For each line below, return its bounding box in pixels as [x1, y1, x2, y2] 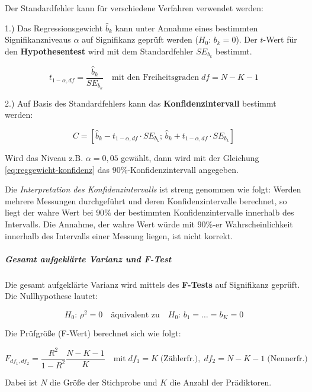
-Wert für [263, 33, 297, 46]
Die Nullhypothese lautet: [5, 290, 98, 302]
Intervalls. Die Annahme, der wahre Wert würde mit [5, 217, 195, 230]
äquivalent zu [111, 310, 160, 319]
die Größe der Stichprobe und [50, 375, 157, 388]
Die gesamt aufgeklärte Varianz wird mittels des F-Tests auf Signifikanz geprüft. [5, 278, 300, 290]
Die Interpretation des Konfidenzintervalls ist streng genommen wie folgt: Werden [5, 183, 301, 195]
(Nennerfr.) [267, 354, 308, 363]
